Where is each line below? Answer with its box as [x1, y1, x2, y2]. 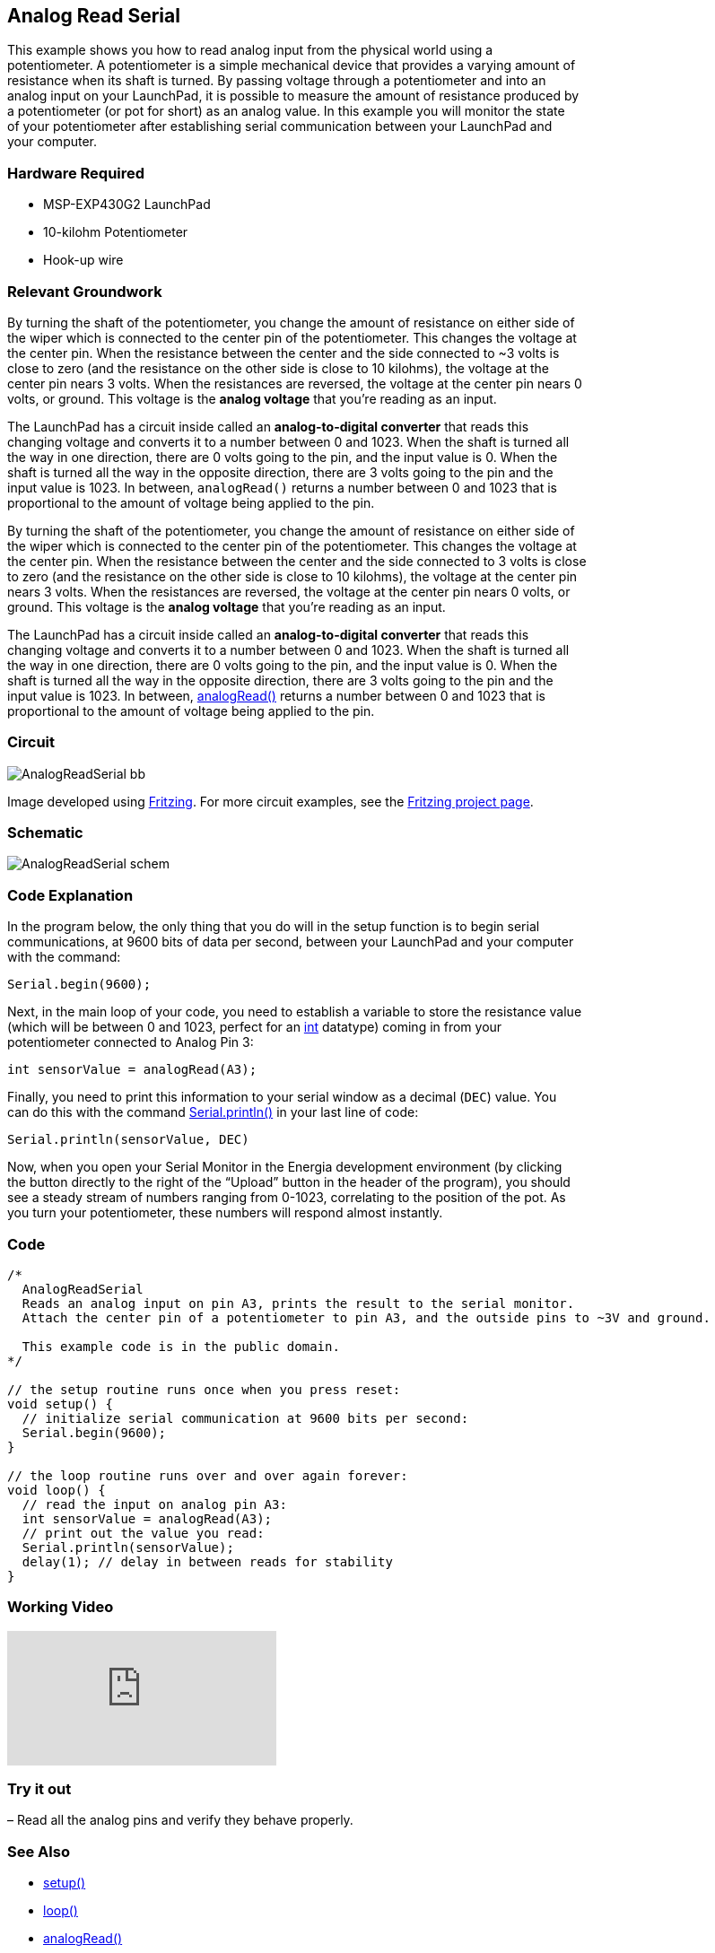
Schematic [7, 824, 83, 842]
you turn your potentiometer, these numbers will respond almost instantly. [7, 1205, 443, 1221]
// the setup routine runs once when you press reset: [7, 1382, 401, 1397]
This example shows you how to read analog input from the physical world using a [7, 42, 493, 58]
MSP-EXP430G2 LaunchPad [43, 196, 211, 213]
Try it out [7, 1780, 72, 1799]
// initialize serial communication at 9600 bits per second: [22, 1410, 469, 1426]
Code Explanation [7, 885, 134, 904]
